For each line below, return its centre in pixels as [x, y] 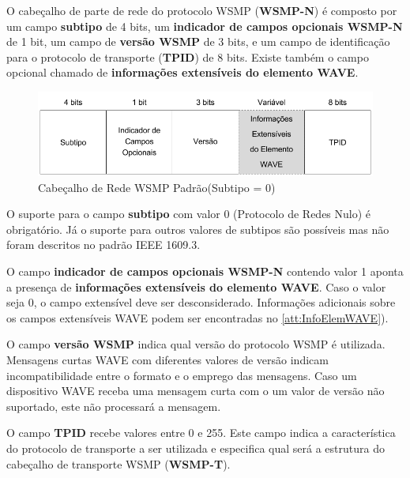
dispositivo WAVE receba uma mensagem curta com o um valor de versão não [196, 391]
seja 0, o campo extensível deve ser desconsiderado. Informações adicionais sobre [201, 302]
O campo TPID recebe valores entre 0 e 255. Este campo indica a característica [201, 433]
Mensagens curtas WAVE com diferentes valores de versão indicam [167, 359]
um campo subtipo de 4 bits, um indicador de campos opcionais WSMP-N [205, 26]
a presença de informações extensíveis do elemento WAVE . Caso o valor [196, 286]
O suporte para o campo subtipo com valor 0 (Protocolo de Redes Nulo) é [189, 214]
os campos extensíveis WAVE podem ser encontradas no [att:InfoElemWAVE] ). [197, 317]
